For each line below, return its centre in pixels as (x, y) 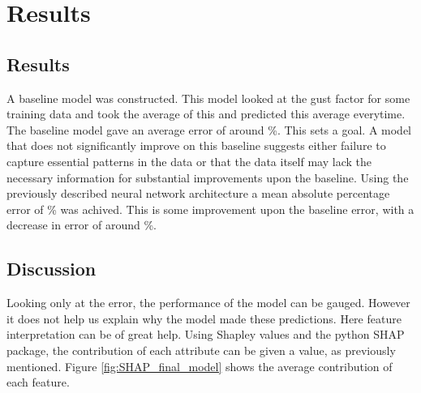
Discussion (52, 269)
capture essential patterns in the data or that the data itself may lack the (189, 161)
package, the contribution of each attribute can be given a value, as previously (201, 350)
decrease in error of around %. (82, 225)
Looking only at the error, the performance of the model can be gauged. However (208, 303)
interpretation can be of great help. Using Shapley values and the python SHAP (206, 334)
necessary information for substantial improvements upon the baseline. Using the (208, 177)
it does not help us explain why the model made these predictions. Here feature (204, 318)
